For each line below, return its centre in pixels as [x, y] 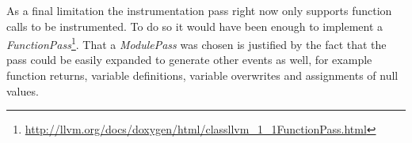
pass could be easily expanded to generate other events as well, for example [189, 60]
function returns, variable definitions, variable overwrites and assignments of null [202, 75]
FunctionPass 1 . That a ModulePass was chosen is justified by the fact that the [196, 43]
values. [23, 90]
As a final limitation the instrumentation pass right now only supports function [199, 10]
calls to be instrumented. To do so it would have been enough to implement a [195, 26]
